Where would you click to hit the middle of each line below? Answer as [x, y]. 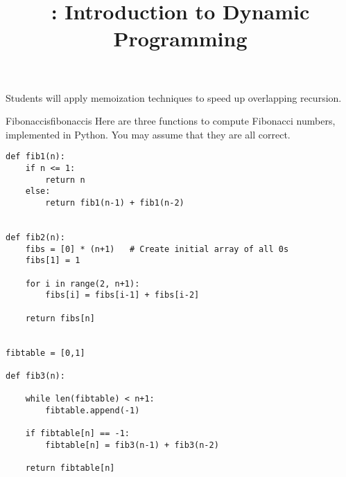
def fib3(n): [35, 376]
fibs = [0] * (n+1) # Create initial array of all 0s [157, 249]
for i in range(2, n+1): [83, 283]
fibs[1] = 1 [53, 261]
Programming [180, 38]
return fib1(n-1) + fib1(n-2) [115, 202]
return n [65, 180]
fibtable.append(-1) [93, 410]
